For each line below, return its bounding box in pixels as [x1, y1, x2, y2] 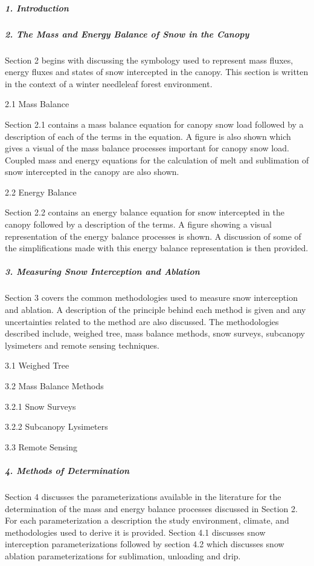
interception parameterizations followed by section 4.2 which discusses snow [5, 538, 284, 550]
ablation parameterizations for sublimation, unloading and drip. [5, 549, 241, 562]
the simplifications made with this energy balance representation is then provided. [5, 242, 309, 254]
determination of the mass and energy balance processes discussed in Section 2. [5, 502, 298, 515]
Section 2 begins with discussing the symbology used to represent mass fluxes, [5, 53, 293, 66]
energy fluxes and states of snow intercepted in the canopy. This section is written [5, 65, 309, 78]
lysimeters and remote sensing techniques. [5, 338, 159, 351]
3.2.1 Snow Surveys [5, 400, 76, 412]
